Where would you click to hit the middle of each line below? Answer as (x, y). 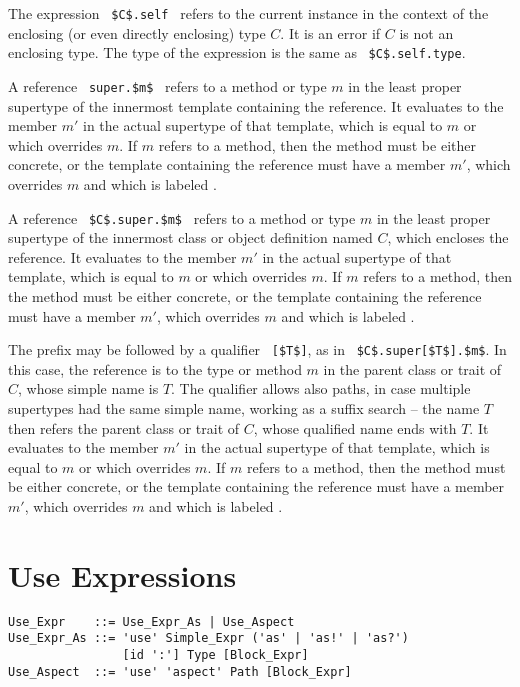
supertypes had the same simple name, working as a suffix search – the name (244, 408)
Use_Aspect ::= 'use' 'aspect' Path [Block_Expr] (180, 671)
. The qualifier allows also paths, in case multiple (321, 388)
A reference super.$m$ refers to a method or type (167, 85)
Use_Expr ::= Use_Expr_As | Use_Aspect (151, 621)
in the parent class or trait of (412, 368)
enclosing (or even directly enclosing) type (137, 32)
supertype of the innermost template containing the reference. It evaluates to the (256, 105)
